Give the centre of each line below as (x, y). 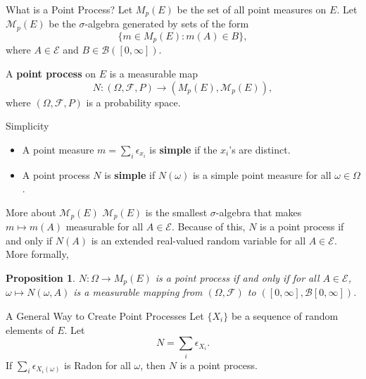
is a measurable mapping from (138, 292)
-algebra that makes (259, 212)
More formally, (37, 254)
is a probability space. (133, 102)
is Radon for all (97, 365)
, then (153, 365)
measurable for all (105, 226)
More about (31, 212)
